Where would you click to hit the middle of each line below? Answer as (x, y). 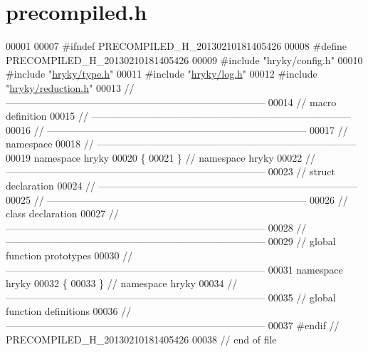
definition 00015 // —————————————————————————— (178, 116)
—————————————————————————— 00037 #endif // (173, 325)
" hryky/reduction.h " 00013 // (70, 87)
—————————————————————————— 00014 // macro (171, 102)
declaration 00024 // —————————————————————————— (182, 186)
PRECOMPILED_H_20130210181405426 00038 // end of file (141, 339)
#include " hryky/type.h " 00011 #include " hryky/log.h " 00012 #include (162, 74)
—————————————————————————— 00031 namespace (174, 269)
